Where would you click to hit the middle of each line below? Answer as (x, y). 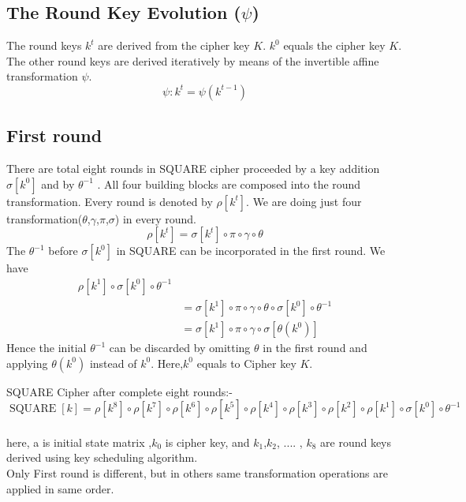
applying (27, 363)
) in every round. (155, 218)
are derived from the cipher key (174, 45)
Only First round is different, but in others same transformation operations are (198, 473)
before (63, 251)
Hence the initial (47, 348)
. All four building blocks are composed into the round (229, 184)
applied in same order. (60, 488)
